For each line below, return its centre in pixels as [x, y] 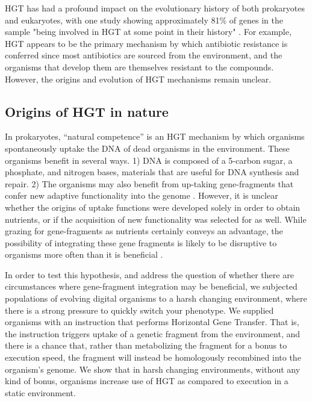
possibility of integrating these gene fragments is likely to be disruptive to [141, 242]
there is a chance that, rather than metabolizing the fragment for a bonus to [146, 345]
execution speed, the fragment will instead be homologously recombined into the [153, 357]
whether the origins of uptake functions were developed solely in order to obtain [153, 207]
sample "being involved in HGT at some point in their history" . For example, [148, 32]
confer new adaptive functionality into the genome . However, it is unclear [142, 195]
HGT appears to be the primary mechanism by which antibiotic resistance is [146, 43]
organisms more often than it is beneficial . [84, 254]
